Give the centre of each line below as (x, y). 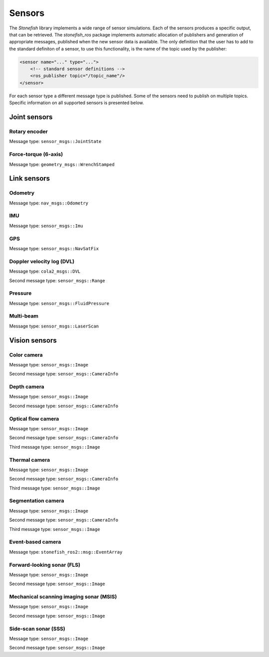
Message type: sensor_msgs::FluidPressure (59, 303)
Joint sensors (31, 117)
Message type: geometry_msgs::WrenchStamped (62, 164)
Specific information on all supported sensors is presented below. (76, 103)
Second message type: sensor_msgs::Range (57, 280)
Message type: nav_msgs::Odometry (49, 203)
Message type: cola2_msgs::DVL (45, 271)
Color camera (26, 355)
